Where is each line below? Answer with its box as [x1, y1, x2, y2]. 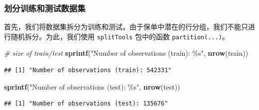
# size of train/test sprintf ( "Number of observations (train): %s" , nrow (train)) [4, 48, 249, 58]
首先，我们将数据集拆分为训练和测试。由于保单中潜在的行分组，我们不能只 [4, 21, 248, 32]
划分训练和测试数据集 [4, 1, 86, 14]
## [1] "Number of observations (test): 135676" [4, 100, 168, 108]
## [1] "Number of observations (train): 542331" [4, 67, 172, 74]
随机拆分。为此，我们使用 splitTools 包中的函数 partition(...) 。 [10, 31, 229, 41]
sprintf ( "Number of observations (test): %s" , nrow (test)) [4, 81, 180, 92]
